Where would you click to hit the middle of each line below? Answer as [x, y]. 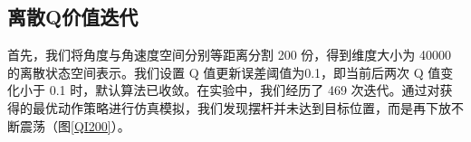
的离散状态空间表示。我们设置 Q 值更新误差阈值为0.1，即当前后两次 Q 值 [224, 72]
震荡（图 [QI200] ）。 [75, 125]
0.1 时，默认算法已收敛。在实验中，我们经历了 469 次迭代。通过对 [245, 90]
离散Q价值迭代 [73, 17]
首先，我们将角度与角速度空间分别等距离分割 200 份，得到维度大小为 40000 [229, 55]
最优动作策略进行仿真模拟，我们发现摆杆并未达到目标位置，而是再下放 [241, 107]
